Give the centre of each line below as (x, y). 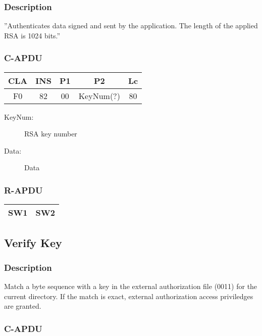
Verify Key (33, 242)
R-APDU (23, 190)
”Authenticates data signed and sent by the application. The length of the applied (131, 26)
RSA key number (51, 134)
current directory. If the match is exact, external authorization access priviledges (129, 296)
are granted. (23, 306)
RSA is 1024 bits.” (32, 35)
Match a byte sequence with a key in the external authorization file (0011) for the (131, 286)
